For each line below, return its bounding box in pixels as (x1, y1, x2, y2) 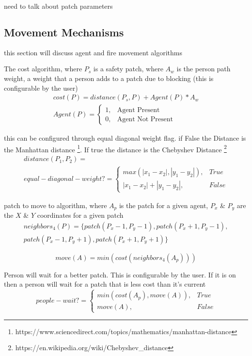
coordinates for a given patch (37, 210, 124, 220)
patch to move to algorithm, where (4, 200, 107, 210)
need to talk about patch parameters (4, 1, 113, 11)
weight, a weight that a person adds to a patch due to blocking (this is (4, 73, 214, 83)
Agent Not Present (117, 115, 173, 123)
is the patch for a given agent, (119, 200, 208, 210)
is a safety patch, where (93, 64, 163, 74)
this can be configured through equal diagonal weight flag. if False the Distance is (4, 133, 246, 143)
